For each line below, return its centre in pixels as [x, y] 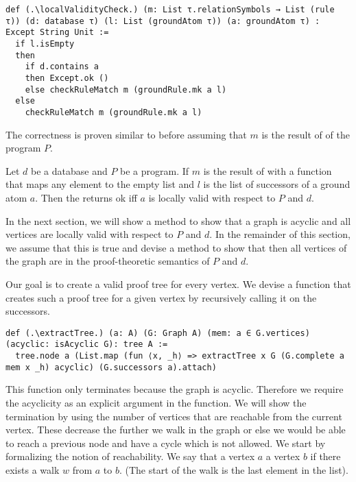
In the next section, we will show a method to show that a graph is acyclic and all [178, 220]
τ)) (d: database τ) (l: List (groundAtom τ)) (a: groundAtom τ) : [163, 21]
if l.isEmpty [45, 44]
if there [325, 456]
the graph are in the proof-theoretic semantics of [108, 261]
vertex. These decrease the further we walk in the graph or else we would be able [176, 430]
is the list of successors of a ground [277, 184]
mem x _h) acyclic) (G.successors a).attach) [111, 367]
